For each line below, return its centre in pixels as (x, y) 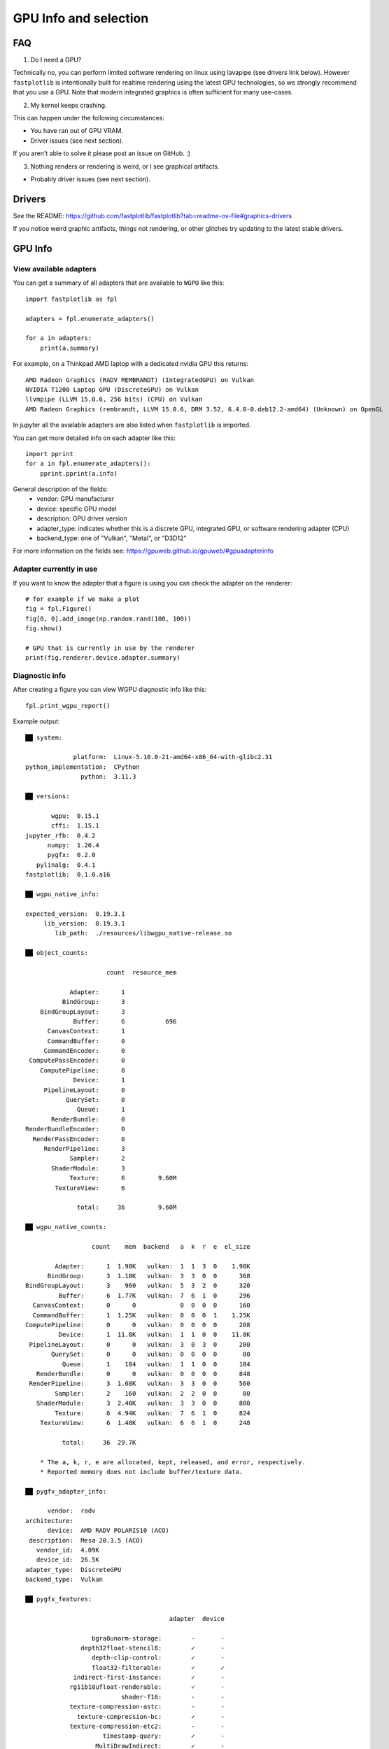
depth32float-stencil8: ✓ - (153, 1648)
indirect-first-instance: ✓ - (149, 1678)
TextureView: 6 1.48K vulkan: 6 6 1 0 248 (145, 1423)
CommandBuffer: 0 (86, 1041)
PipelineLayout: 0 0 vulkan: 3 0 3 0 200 (140, 1344)
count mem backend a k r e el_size (171, 1246)
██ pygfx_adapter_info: (66, 1491)
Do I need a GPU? (56, 60)
